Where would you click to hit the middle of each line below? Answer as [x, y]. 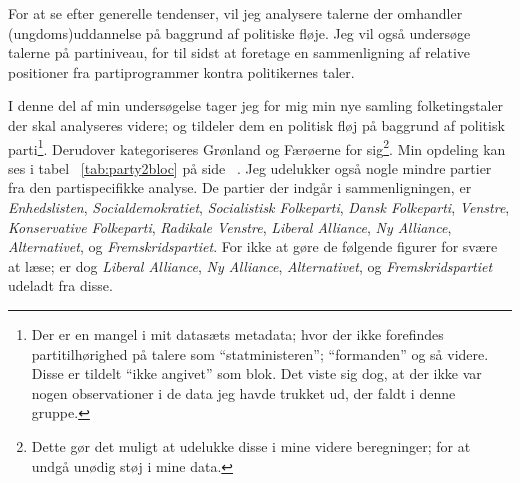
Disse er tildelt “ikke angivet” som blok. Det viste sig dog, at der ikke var [256, 373]
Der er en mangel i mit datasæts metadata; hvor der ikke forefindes [237, 333]
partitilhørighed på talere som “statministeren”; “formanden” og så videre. [260, 353]
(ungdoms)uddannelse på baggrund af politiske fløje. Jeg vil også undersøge [239, 32]
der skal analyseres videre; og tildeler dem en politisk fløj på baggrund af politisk [256, 124]
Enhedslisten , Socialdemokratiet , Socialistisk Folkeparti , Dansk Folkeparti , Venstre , [259, 207]
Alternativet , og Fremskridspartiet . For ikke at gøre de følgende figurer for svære [253, 246]
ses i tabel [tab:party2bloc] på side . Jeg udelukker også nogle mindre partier [250, 167]
